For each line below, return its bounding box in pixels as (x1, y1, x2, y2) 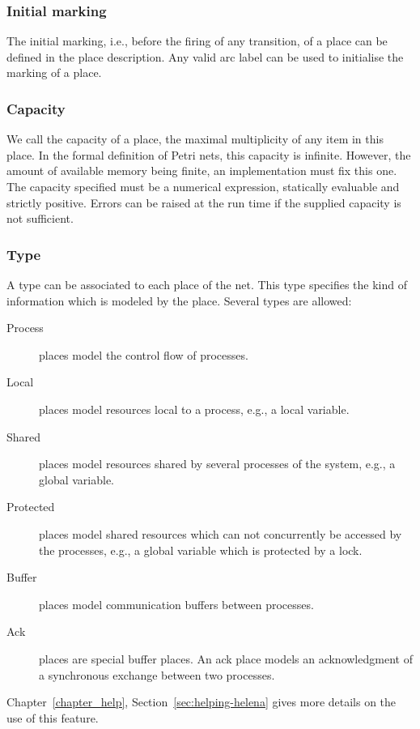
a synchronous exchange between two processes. (39, 666, 275, 683)
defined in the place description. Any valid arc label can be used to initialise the (6, 48, 404, 65)
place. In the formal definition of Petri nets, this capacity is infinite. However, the (6, 146, 411, 163)
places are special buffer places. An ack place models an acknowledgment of (39, 650, 413, 667)
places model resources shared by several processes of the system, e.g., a (39, 455, 396, 472)
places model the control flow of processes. (39, 346, 248, 363)
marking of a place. (6, 64, 102, 81)
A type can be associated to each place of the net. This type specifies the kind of (6, 276, 407, 292)
